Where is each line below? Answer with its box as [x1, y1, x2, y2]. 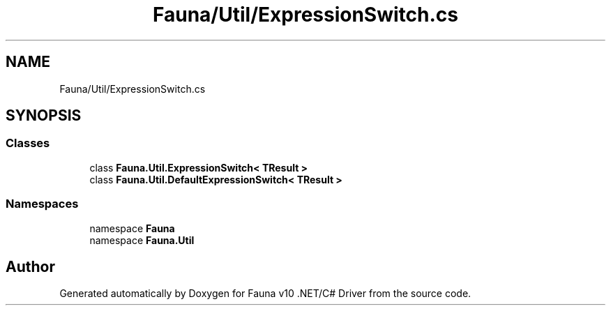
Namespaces [6, 197, 79, 211]
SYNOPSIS [6, 107, 82, 125]
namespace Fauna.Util [89, 234, 195, 246]
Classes [6, 136, 50, 151]
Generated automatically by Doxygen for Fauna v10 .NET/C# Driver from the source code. [59, 287, 472, 300]
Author [6, 257, 55, 275]
